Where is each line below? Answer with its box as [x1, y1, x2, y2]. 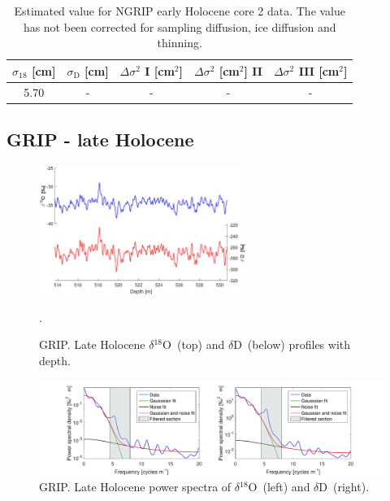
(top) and [176, 336, 225, 353]
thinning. [157, 34, 202, 51]
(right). [333, 477, 370, 494]
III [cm [298, 62, 340, 79]
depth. [39, 351, 71, 368]
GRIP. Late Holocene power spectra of [39, 477, 232, 494]
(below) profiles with [247, 336, 351, 353]
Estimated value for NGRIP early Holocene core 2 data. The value [14, 2, 346, 19]
